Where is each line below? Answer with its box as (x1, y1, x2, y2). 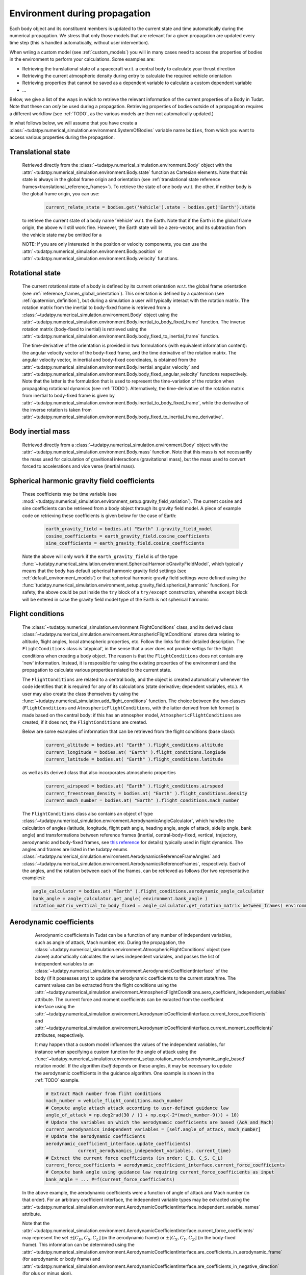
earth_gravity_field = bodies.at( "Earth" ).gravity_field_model (45, 526, 213, 532)
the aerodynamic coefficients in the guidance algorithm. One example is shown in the (35, 1070, 214, 1076)
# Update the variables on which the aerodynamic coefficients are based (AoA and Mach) (45, 1119, 275, 1125)
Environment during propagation (9, 8, 151, 19)
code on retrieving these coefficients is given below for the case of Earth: (22, 513, 177, 519)
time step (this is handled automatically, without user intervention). (9, 40, 149, 46)
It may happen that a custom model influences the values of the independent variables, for (35, 1041, 225, 1048)
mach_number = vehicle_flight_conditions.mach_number (45, 1098, 183, 1104)
